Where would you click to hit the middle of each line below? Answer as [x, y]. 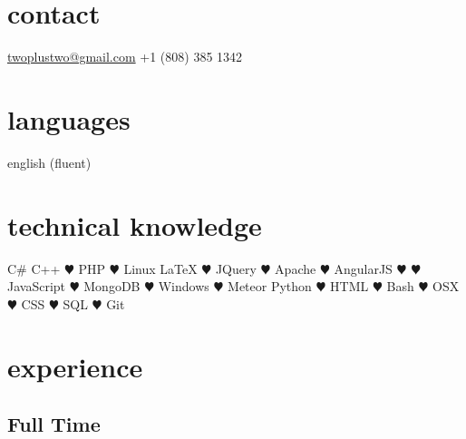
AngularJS [363, 268]
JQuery [236, 268]
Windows [184, 286]
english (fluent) [49, 162]
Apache [296, 268]
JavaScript [37, 286]
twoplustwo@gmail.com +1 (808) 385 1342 [125, 57]
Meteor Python [270, 286]
